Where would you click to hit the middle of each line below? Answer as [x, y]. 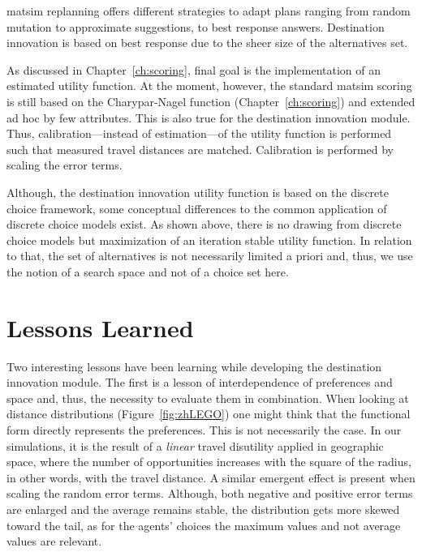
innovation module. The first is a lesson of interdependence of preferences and [200, 382]
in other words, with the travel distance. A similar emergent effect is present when [211, 477]
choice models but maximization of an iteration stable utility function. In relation [209, 240]
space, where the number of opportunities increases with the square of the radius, [209, 462]
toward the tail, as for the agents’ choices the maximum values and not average [204, 525]
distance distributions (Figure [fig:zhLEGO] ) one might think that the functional [209, 414]
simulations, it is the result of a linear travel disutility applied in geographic [195, 445]
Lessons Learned [100, 327]
